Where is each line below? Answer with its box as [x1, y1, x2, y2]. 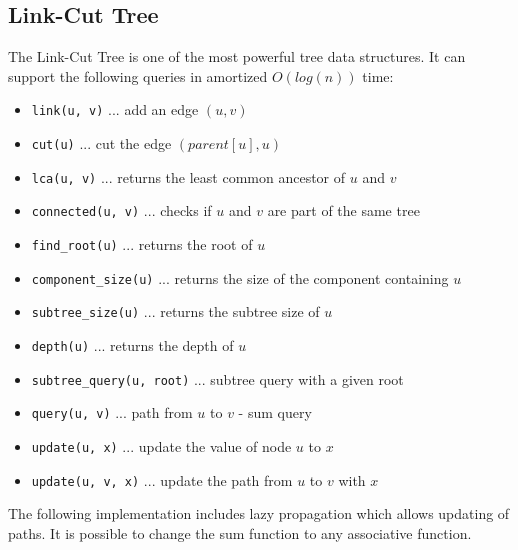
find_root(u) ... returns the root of [31, 234, 253, 255]
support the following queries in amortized [8, 65, 268, 86]
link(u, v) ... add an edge [31, 99, 199, 120]
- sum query [238, 402, 312, 423]
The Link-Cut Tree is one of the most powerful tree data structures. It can [8, 46, 466, 67]
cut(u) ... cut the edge [31, 133, 172, 154]
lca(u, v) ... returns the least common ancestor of [31, 166, 346, 187]
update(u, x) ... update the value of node [31, 435, 292, 456]
